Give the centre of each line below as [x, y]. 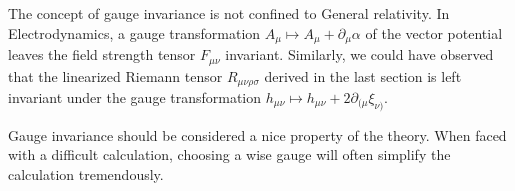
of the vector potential [434, 32]
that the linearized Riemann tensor [115, 75]
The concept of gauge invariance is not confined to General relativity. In [229, 13]
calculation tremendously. [86, 173]
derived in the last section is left [363, 75]
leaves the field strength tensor [102, 54]
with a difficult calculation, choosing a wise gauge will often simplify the [229, 154]
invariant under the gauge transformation [135, 96]
